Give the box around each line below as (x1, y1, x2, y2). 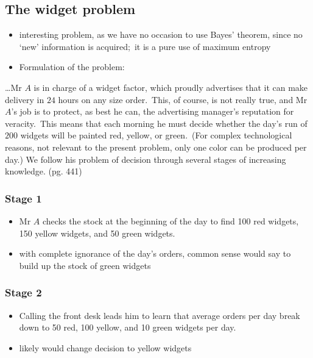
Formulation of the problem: (19, 60, 125, 73)
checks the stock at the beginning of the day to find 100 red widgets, (42, 214, 299, 227)
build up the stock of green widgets (19, 259, 151, 271)
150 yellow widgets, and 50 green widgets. (19, 226, 175, 239)
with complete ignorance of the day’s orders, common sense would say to (19, 247, 291, 260)
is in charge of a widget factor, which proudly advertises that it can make (33, 81, 308, 93)
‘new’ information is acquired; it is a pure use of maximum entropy (19, 40, 271, 52)
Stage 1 (5, 190, 42, 206)
